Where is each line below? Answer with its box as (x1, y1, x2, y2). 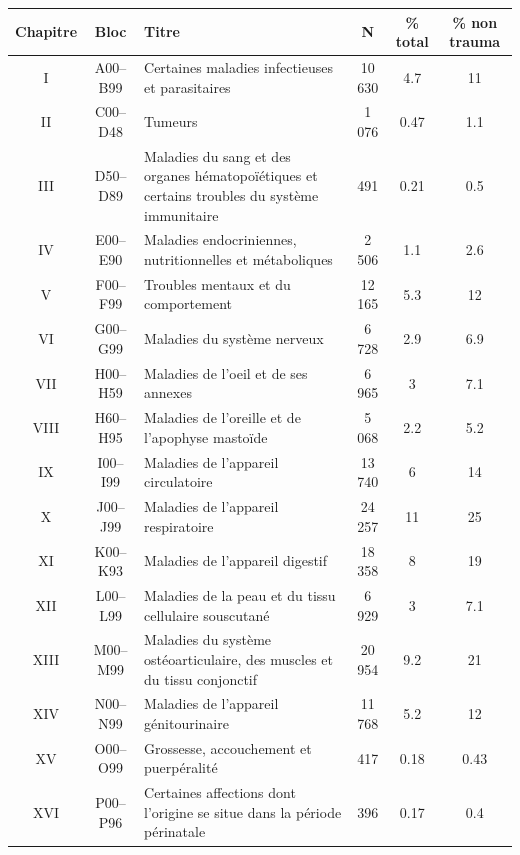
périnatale (144, 821, 206, 842)
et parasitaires (144, 76, 231, 97)
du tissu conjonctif (144, 668, 257, 689)
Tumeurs (144, 111, 198, 132)
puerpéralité (144, 757, 218, 778)
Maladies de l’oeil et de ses (144, 362, 308, 383)
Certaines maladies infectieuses (144, 56, 333, 77)
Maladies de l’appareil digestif (144, 550, 328, 571)
